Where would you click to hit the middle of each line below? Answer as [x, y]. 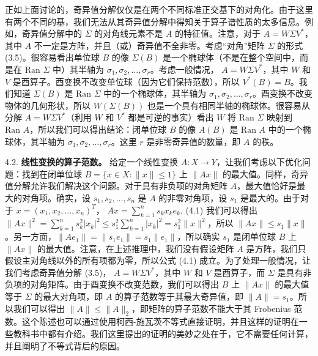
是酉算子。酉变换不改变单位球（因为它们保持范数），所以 [126, 81]
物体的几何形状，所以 [48, 105]
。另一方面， [31, 236]
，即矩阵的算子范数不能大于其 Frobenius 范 [217, 308]
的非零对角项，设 [193, 197]
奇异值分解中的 [52, 33]
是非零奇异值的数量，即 [194, 141]
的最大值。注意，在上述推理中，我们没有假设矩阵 [135, 248]
